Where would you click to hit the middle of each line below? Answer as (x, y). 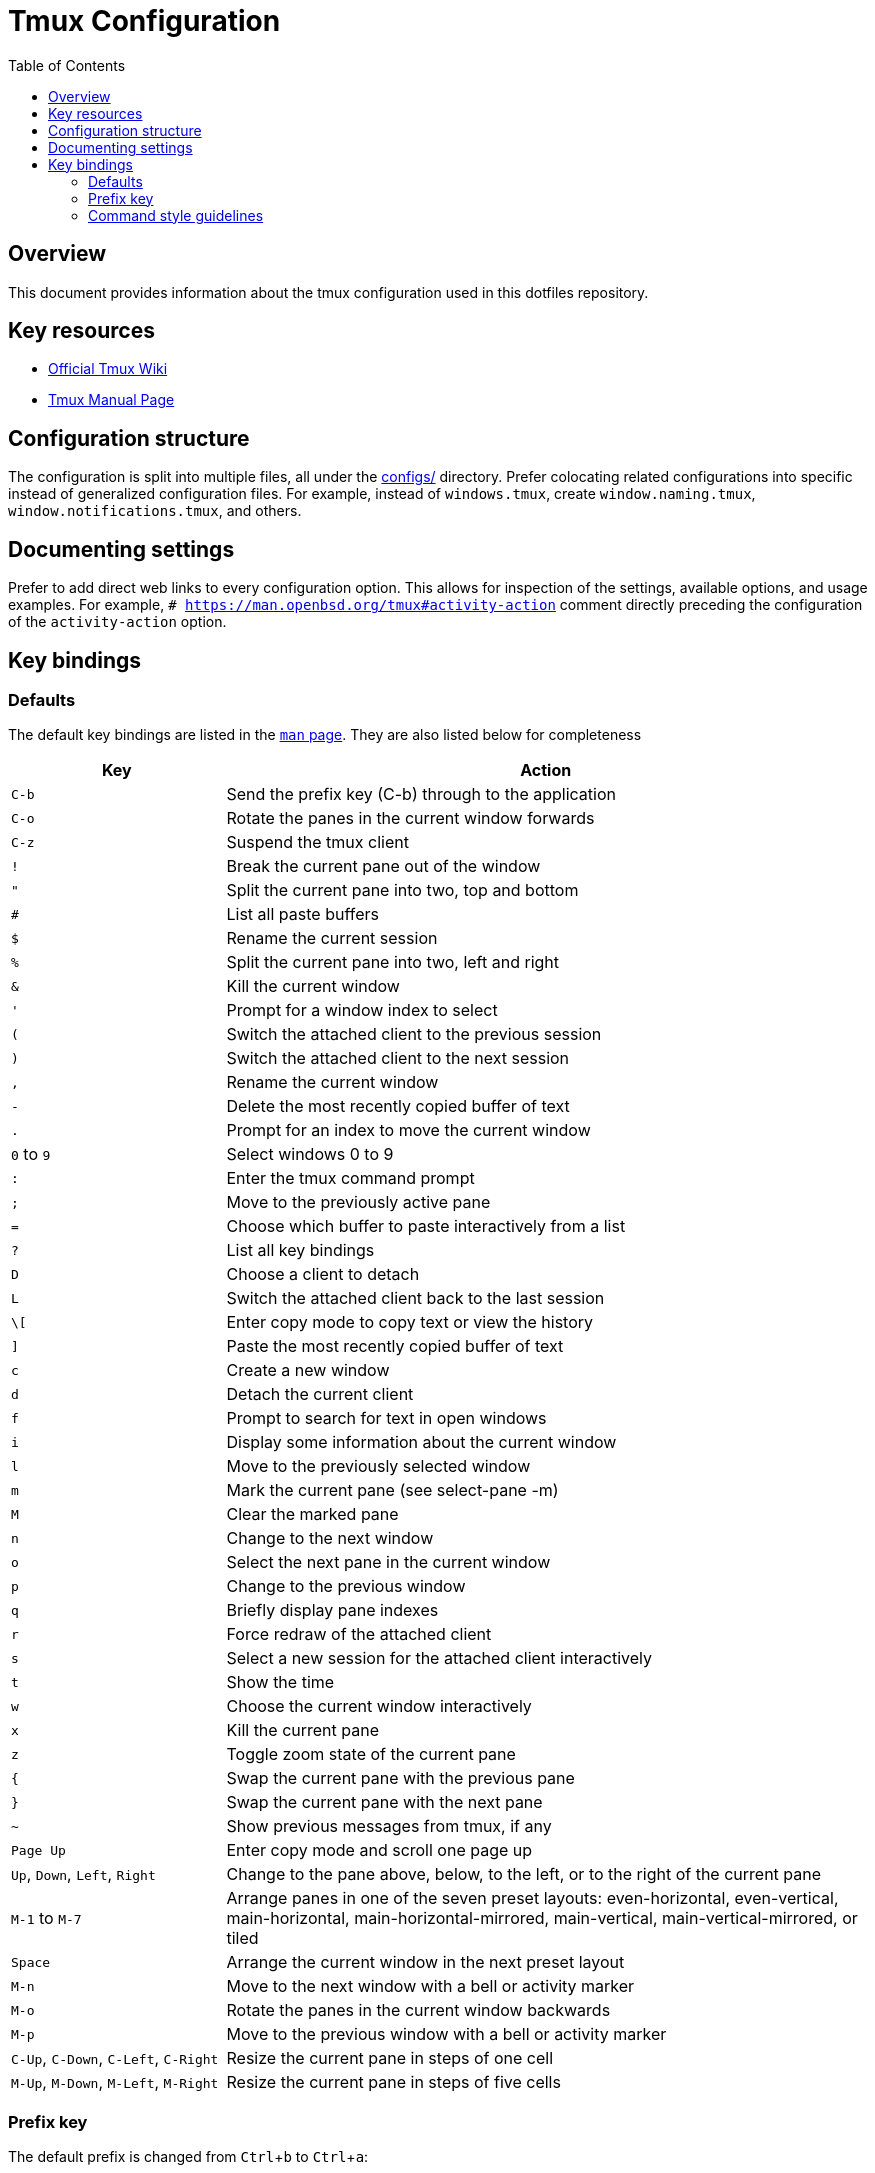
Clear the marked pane (312, 1514)
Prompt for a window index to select (362, 1010)
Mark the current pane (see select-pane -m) (392, 1490)
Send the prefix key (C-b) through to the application (421, 794)
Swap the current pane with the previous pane (400, 1778)
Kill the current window (313, 986)
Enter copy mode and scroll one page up (379, 1850)
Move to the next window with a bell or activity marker (430, 1986)
